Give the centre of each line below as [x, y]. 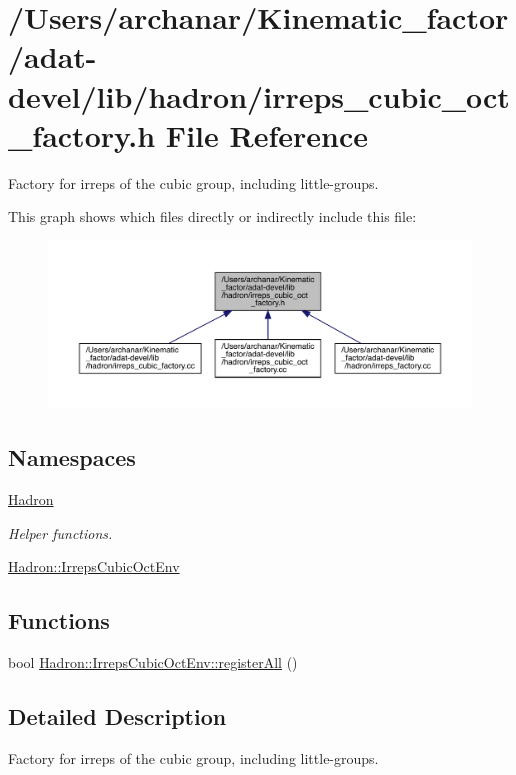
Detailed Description [117, 716]
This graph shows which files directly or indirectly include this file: [212, 216]
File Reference [266, 134]
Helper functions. [60, 532]
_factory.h [82, 134]
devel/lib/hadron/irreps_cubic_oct [259, 95]
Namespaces [72, 457]
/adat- [52, 56]
